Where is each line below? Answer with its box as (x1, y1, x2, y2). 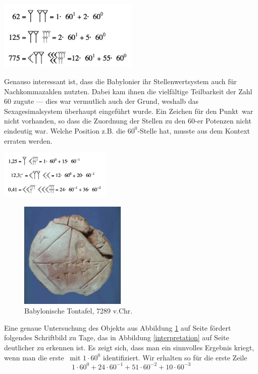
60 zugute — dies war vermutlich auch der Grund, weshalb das (4, 96, 199, 106)
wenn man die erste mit (4, 352, 81, 362)
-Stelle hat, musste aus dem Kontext (137, 125, 250, 136)
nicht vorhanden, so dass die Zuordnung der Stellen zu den (4, 115, 186, 126)
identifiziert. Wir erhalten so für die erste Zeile (102, 352, 247, 362)
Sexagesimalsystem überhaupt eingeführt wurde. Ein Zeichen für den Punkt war (4, 105, 253, 116)
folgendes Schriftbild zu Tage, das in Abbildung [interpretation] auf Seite (4, 332, 229, 343)
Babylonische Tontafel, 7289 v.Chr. (24, 305, 133, 316)
